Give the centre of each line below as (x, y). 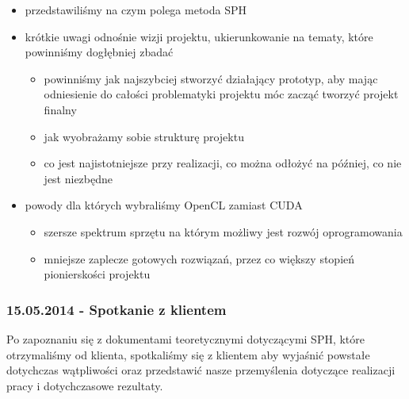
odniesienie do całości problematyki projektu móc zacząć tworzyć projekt (221, 94)
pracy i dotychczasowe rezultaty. (85, 385)
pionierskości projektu (97, 274)
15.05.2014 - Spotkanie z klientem (117, 309)
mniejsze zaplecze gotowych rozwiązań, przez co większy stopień (199, 258)
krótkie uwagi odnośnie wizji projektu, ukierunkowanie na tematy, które (199, 36)
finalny (60, 109)
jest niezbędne (78, 178)
